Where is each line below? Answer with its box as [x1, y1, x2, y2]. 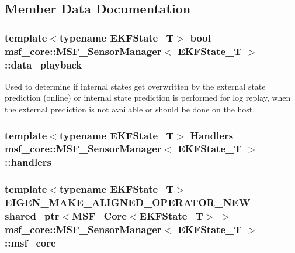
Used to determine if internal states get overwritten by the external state [5, 80, 266, 92]
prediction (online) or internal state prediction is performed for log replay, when [5, 91, 291, 104]
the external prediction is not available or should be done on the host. [5, 103, 255, 115]
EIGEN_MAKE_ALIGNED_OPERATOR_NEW [5, 195, 251, 210]
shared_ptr [5, 208, 60, 223]
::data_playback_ [5, 57, 91, 71]
